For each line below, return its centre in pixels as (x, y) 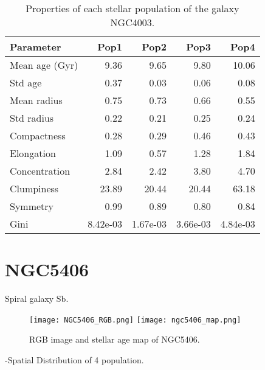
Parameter (36, 47)
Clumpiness (34, 188)
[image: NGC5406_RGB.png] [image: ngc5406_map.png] (135, 320)
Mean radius (36, 100)
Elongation (33, 153)
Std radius (32, 118)
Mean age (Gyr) (44, 65)
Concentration (40, 171)
